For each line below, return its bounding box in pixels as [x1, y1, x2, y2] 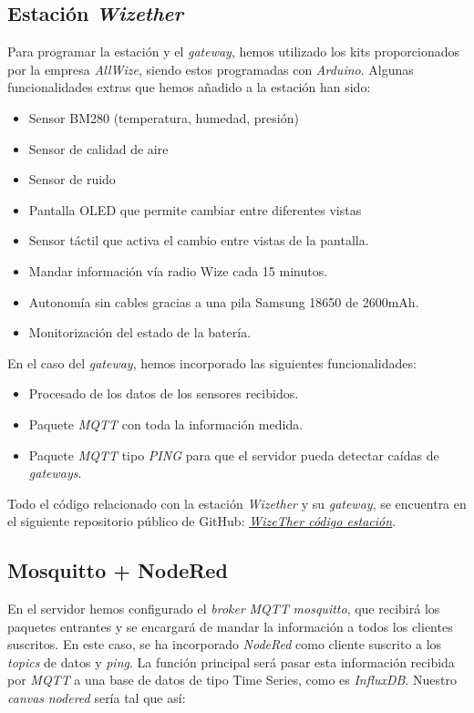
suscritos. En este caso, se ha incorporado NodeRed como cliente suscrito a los [7, 635, 442, 654]
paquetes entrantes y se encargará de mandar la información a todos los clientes [7, 616, 453, 635]
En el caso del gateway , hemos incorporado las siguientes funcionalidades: [7, 353, 417, 372]
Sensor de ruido [28, 170, 116, 189]
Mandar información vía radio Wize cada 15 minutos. [28, 261, 328, 280]
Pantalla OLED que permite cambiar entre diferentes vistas [28, 200, 362, 219]
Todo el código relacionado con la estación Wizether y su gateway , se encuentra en [7, 493, 467, 512]
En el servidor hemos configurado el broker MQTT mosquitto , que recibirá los [7, 599, 440, 618]
